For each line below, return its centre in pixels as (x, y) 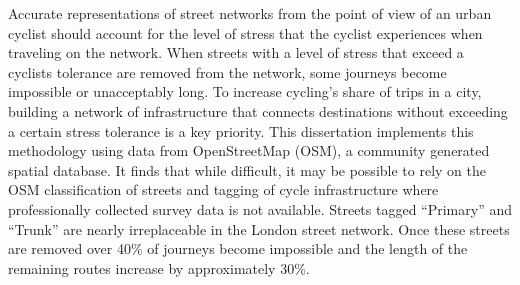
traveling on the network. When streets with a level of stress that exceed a (236, 52)
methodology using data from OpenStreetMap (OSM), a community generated (249, 150)
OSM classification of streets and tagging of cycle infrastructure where (223, 189)
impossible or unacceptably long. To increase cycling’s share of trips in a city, (245, 91)
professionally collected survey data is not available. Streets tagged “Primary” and (260, 208)
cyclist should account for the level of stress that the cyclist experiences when (245, 32)
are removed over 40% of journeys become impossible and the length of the (238, 248)
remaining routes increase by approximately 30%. (159, 267)
